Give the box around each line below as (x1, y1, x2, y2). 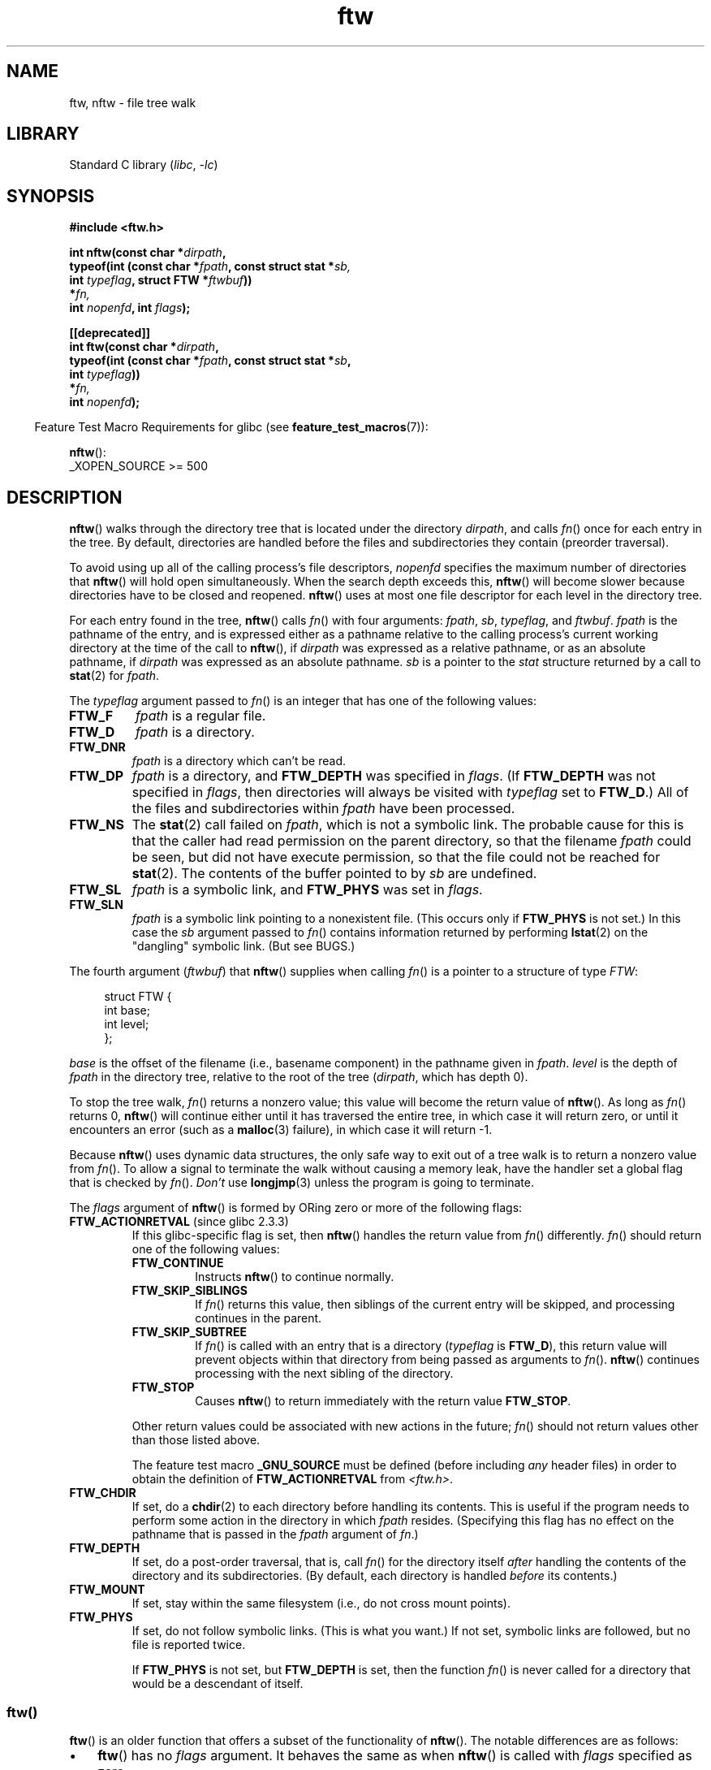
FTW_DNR (69, 740, 126, 755)
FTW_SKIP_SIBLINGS (131, 1283, 248, 1298)
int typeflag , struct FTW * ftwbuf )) (69, 273, 252, 288)
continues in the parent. (195, 1311, 322, 1326)
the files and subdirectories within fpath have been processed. (131, 800, 515, 817)
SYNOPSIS (6, 185, 95, 206)
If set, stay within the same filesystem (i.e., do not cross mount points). (131, 1596, 511, 1611)
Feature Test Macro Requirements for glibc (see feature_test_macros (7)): (34, 420, 429, 435)
